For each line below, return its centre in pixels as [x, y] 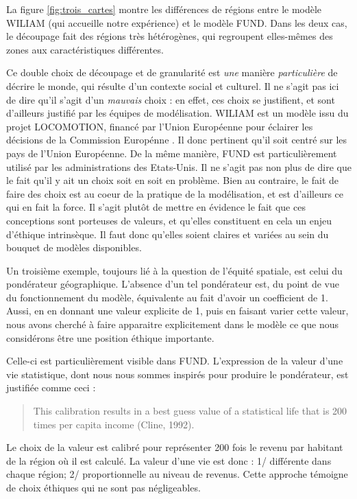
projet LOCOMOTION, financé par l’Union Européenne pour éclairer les [160, 126]
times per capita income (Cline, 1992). [114, 424]
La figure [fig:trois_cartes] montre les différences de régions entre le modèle [164, 9]
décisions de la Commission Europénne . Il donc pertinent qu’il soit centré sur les [177, 140]
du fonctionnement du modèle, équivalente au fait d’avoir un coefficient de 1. [167, 297]
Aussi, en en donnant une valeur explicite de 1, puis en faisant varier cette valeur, [177, 311]
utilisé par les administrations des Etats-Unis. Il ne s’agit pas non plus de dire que [179, 166]
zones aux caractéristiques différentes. [85, 49]
